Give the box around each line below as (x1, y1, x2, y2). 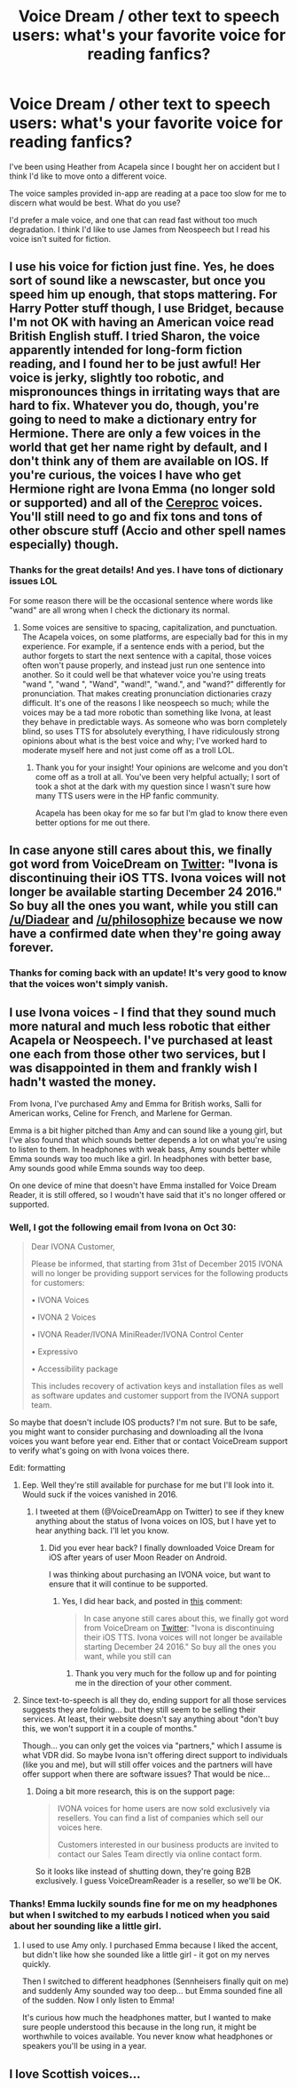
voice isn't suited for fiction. (9, 233, 112, 244)
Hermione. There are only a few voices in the (9, 426, 262, 441)
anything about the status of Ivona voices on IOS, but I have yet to (35, 1516, 277, 1527)
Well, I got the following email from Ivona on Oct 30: (9, 1221, 237, 1233)
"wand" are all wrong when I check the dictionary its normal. (9, 605, 231, 615)
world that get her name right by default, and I (9, 440, 268, 455)
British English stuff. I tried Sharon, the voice (9, 329, 261, 344)
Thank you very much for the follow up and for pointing (74, 1668, 277, 1679)
